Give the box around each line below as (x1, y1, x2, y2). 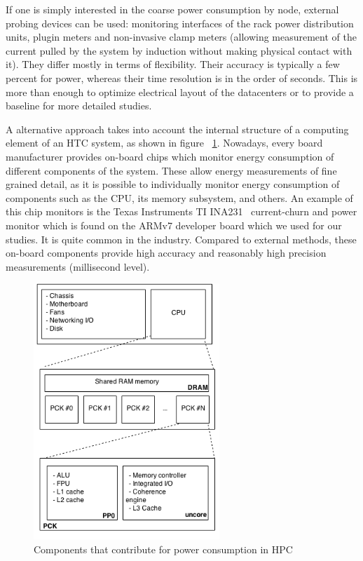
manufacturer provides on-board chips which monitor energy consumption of (6, 149, 334, 163)
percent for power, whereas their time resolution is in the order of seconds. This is (6, 70, 358, 85)
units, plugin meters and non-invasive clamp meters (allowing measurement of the (6, 29, 357, 44)
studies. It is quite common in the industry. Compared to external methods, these (6, 231, 357, 246)
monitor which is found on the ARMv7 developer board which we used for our (6, 217, 342, 232)
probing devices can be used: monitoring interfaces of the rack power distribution (6, 15, 354, 30)
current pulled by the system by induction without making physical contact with (6, 43, 352, 58)
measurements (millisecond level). (6, 259, 150, 273)
